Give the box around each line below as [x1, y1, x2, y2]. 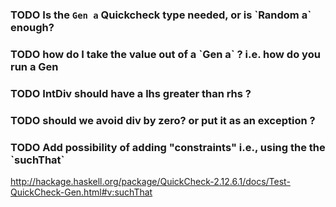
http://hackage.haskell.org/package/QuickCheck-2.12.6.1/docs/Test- [10, 175, 291, 187]
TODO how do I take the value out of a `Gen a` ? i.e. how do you [10, 47, 321, 61]
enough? [10, 20, 55, 34]
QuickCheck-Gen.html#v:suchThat [10, 186, 153, 198]
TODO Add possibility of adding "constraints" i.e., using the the [10, 140, 326, 154]
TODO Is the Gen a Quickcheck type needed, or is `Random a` [10, 8, 312, 22]
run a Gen [10, 59, 59, 73]
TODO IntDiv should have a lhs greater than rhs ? [10, 86, 252, 100]
